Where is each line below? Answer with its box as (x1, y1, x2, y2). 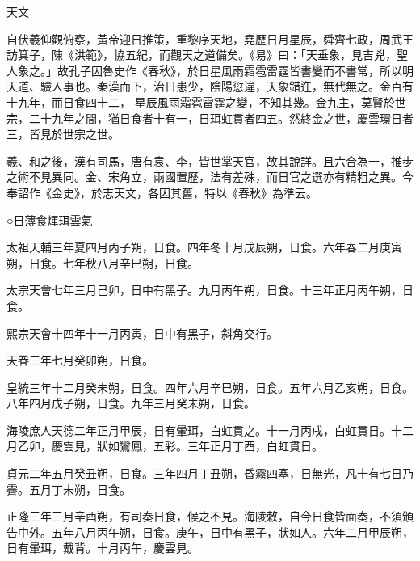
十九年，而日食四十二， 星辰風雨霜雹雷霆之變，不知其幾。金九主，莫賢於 (6, 93, 395, 110)
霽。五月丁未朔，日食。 (6, 480, 131, 497)
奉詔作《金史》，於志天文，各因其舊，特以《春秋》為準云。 (6, 183, 317, 200)
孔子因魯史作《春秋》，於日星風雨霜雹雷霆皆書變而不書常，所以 (68, 61, 402, 78)
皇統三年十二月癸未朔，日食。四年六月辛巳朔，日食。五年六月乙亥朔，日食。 (6, 378, 414, 395)
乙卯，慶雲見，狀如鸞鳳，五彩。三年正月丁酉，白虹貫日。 (17, 437, 323, 454)
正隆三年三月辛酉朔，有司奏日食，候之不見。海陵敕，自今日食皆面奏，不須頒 (6, 508, 414, 525)
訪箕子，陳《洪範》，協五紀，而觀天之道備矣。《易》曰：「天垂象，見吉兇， (6, 46, 397, 63)
